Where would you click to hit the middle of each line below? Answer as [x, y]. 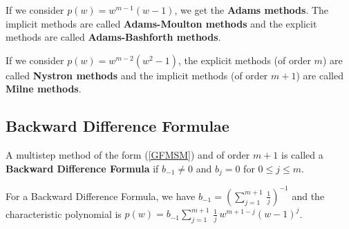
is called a [302, 155]
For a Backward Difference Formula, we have [101, 196]
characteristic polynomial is [64, 213]
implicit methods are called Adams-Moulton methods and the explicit [161, 23]
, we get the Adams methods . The [252, 10]
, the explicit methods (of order [245, 60]
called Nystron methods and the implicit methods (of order [137, 75]
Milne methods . [44, 89]
